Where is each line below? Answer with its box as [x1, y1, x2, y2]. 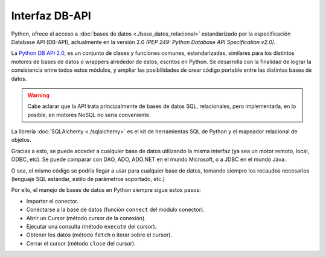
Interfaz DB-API [11, 9, 92, 22]
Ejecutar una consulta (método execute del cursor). [26, 223, 157, 230]
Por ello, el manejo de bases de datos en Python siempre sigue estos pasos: [11, 186, 201, 194]
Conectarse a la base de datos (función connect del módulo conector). [26, 206, 205, 214]
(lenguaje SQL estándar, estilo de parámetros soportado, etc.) [11, 176, 165, 183]
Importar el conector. [26, 197, 78, 205]
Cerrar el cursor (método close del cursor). [26, 240, 136, 247]
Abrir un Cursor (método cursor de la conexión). [26, 214, 146, 221]
